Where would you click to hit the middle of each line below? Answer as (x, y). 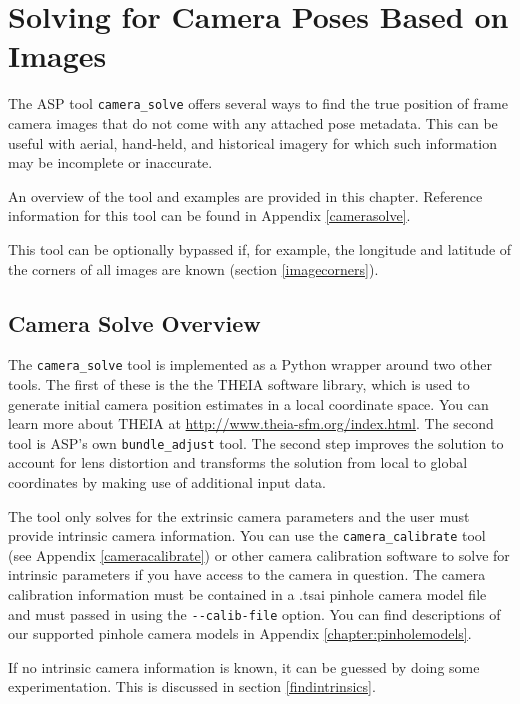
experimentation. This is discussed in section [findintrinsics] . (192, 686)
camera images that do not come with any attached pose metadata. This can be (253, 122)
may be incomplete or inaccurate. (110, 162)
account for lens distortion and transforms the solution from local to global (238, 462)
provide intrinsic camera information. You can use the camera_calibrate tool (247, 535)
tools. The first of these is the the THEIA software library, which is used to (239, 383)
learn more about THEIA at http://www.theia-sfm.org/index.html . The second (251, 423)
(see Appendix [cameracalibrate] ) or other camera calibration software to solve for (259, 554)
